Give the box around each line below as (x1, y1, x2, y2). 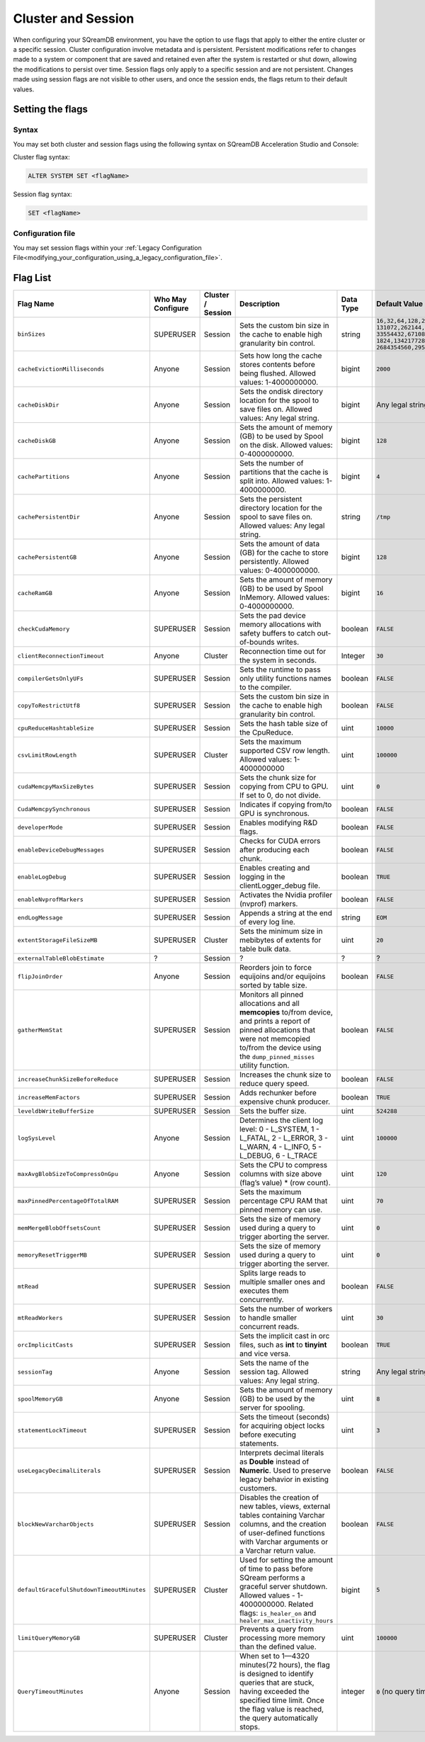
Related (288, 1600, 314, 1610)
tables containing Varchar (239, 1510, 325, 1520)
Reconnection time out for (239, 647, 327, 657)
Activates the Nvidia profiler (239, 890, 333, 900)
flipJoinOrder (17, 973, 63, 980)
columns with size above (239, 1169, 322, 1179)
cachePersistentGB (17, 553, 77, 561)
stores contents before (239, 360, 315, 370)
